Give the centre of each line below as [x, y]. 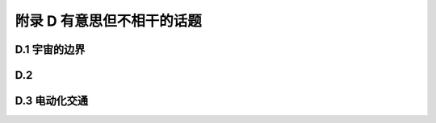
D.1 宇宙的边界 [50, 49]
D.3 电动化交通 [52, 101]
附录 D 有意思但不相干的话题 [108, 21]
